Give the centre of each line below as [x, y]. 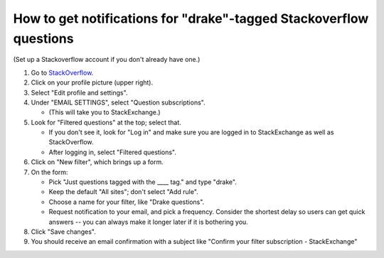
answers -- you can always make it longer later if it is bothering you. [148, 222]
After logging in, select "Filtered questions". [113, 152]
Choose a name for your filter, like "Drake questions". [127, 202]
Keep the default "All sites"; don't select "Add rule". [123, 192]
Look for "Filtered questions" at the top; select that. [106, 122]
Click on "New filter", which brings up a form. [97, 162]
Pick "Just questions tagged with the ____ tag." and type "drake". [143, 182]
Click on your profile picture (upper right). [92, 82]
